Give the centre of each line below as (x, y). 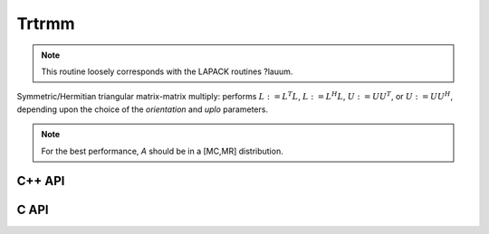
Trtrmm (46, 23)
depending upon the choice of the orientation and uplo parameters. (143, 109)
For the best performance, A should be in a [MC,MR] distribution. (163, 151)
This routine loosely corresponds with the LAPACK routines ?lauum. (167, 71)
